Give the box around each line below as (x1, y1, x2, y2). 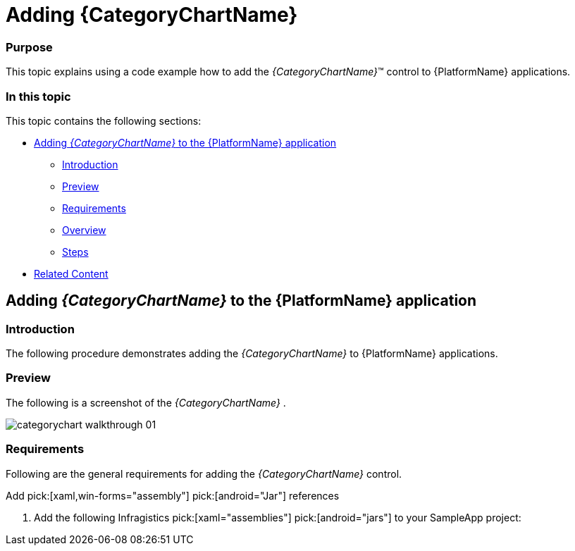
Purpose (6, 39, 53, 54)
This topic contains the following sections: (6, 114, 202, 127)
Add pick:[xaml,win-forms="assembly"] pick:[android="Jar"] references (6, 489, 340, 502)
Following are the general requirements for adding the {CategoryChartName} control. (6, 467, 402, 480)
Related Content (34, 267, 109, 280)
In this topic (6, 89, 71, 104)
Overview (62, 223, 106, 236)
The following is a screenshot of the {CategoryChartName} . (6, 396, 286, 409)
